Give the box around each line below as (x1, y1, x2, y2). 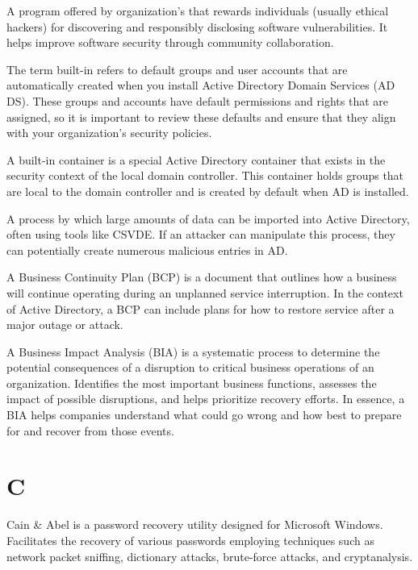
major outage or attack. (6, 316, 123, 333)
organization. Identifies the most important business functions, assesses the (6, 374, 377, 391)
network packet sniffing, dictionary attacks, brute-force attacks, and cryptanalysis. (6, 547, 413, 564)
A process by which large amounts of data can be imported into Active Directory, (6, 210, 410, 227)
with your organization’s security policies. (6, 124, 212, 141)
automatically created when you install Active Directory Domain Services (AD (6, 77, 395, 94)
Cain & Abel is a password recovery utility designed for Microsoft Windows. (6, 516, 383, 533)
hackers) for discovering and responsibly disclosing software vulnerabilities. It (6, 18, 388, 35)
